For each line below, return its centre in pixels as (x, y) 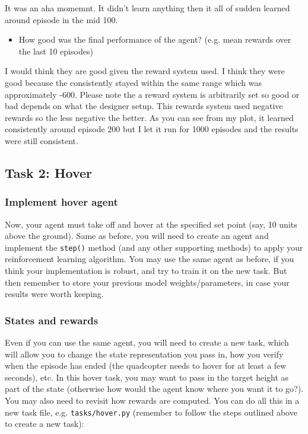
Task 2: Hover (49, 172)
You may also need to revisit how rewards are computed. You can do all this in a (152, 400)
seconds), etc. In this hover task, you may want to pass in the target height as (147, 377)
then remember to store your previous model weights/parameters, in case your (147, 282)
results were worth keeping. (54, 294)
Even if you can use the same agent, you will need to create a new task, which (147, 342)
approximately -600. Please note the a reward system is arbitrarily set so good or (152, 94)
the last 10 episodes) (56, 51)
